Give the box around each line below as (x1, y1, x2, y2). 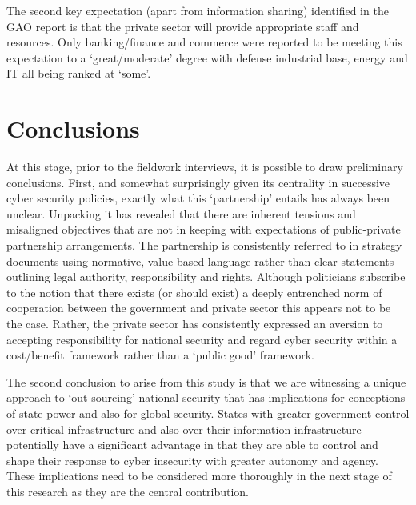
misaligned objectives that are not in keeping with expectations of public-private (6, 221, 401, 238)
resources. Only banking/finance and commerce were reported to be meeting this (6, 34, 402, 50)
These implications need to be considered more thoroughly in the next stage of (6, 467, 392, 484)
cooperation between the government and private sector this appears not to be (6, 299, 391, 316)
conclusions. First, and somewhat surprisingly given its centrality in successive (6, 174, 390, 190)
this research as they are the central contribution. (6, 483, 249, 499)
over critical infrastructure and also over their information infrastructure (6, 420, 362, 437)
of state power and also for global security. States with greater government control (6, 405, 410, 421)
